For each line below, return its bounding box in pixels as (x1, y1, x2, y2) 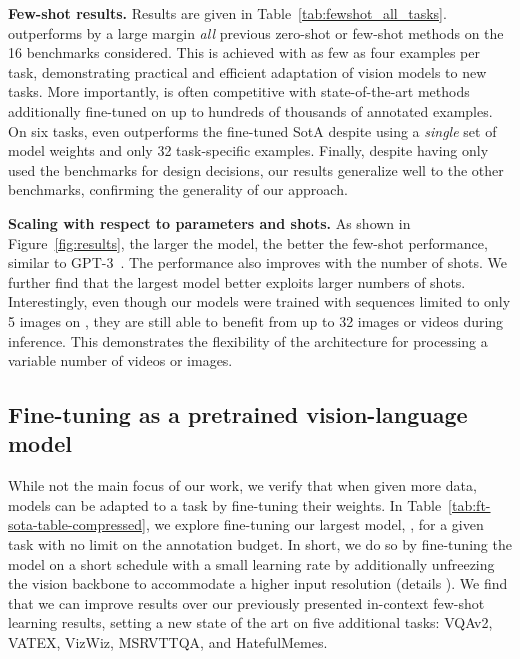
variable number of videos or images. (8, 350, 233, 371)
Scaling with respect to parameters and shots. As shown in (8, 212, 411, 233)
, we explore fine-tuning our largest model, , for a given (145, 514, 484, 535)
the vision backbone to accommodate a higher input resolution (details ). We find (8, 573, 508, 594)
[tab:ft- (448, 494, 491, 515)
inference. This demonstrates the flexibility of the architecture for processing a (8, 330, 488, 351)
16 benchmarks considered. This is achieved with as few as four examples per (8, 42, 480, 63)
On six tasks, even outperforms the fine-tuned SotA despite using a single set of (8, 120, 497, 141)
